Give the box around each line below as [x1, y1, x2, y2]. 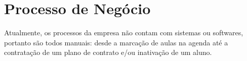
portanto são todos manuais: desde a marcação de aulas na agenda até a [4, 37, 228, 47]
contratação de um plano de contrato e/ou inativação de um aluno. [4, 47, 212, 57]
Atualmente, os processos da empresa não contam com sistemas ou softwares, [4, 27, 243, 38]
